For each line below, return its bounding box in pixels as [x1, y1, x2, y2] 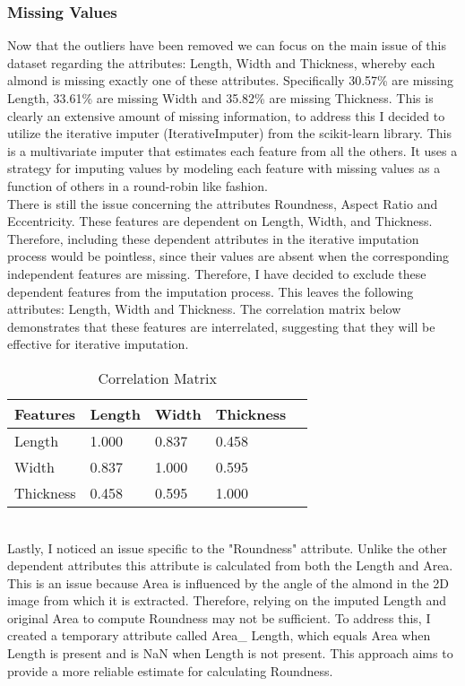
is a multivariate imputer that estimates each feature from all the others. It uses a [7, 141, 458, 160]
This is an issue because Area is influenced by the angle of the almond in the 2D [7, 573, 449, 592]
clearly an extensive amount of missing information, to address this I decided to [7, 106, 445, 125]
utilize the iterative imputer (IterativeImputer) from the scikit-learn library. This [7, 124, 452, 143]
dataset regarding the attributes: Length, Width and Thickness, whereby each [7, 53, 435, 72]
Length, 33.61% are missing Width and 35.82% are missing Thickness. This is [7, 89, 434, 107]
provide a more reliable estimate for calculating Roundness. [7, 661, 333, 680]
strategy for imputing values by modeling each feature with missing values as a [7, 159, 441, 178]
